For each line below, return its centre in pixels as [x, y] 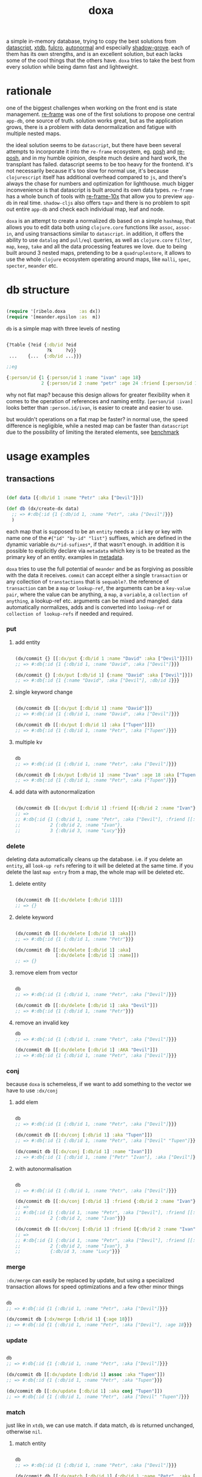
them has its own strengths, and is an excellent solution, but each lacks [94, 54]
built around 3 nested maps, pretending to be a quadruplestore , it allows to [99, 253]
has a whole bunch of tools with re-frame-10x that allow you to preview [94, 196]
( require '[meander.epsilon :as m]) [54, 317]
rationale [29, 91]
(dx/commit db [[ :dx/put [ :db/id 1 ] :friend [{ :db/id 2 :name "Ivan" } [105, 808]
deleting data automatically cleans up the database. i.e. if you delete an [94, 859]
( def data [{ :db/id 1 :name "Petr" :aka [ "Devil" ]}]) [75, 498]
